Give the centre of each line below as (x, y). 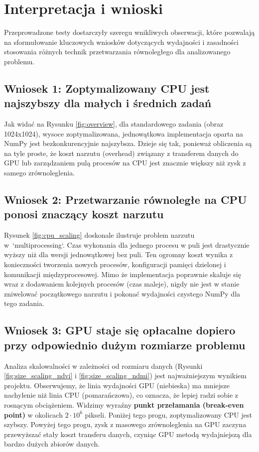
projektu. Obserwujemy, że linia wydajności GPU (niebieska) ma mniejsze (117, 385)
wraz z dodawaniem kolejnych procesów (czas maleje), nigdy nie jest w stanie (122, 284)
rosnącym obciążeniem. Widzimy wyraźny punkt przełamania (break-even (124, 404)
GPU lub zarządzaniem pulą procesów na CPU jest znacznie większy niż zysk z (125, 163)
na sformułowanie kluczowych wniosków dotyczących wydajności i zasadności (121, 42)
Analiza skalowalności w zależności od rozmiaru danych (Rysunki (103, 366)
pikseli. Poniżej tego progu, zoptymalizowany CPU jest (168, 414)
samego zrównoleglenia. (40, 173)
